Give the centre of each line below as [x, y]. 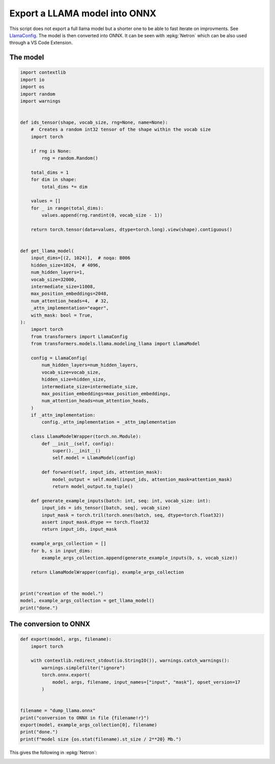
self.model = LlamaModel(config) [94, 458]
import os [32, 87]
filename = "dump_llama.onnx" [58, 711]
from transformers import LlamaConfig [79, 336]
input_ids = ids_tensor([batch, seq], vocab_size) [106, 508]
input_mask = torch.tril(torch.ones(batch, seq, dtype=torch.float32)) [133, 515]
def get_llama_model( [47, 251]
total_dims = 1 [50, 172]
